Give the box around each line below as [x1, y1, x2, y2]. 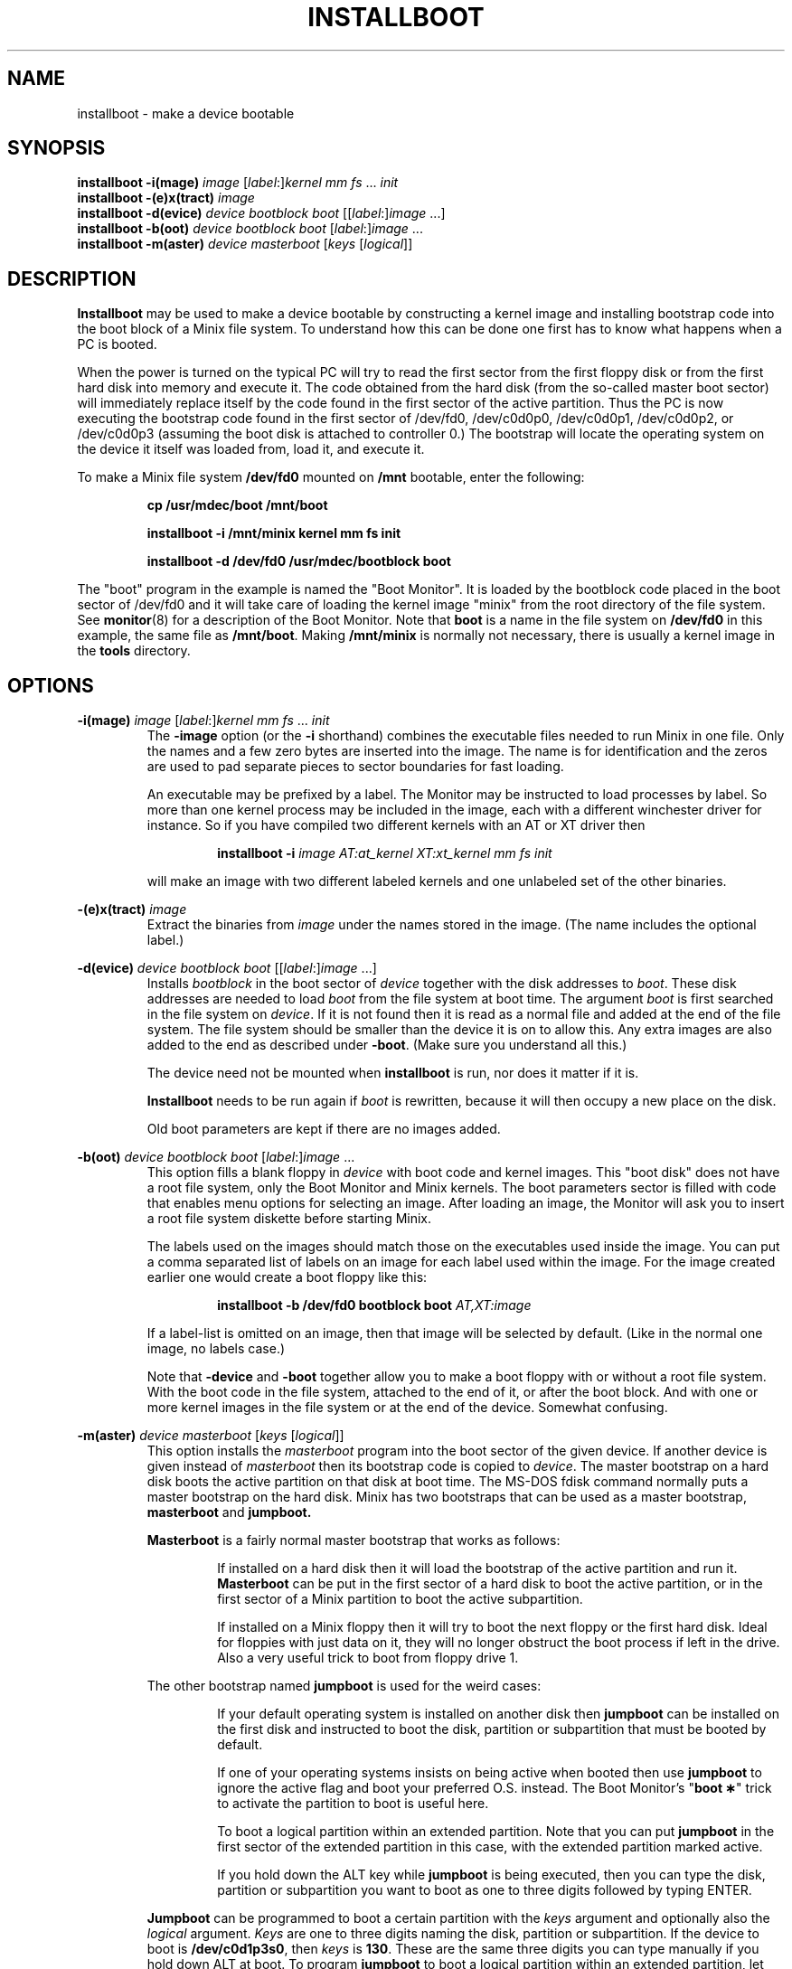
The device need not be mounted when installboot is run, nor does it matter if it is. [146, 1065, 639, 1081]
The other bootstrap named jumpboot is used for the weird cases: [146, 1678, 542, 1694]
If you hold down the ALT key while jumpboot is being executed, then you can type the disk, [217, 1867, 766, 1883]
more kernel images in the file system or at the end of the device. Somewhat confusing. [146, 1399, 668, 1416]
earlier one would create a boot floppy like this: [146, 1269, 428, 1286]
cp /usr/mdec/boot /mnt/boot [146, 497, 328, 513]
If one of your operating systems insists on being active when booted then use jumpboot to [217, 1765, 762, 1781]
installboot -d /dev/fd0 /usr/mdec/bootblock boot [146, 553, 451, 570]
